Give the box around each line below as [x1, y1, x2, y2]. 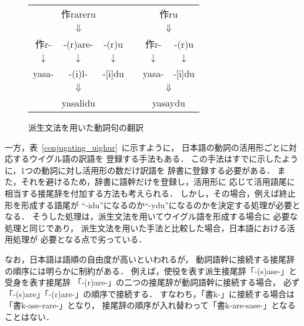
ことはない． [5, 310, 54, 322]
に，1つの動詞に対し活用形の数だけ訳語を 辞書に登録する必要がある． [5, 164, 275, 176]
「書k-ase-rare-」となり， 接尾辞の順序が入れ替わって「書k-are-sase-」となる [5, 299, 296, 311]
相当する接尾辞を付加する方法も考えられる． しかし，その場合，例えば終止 [5, 187, 296, 199]
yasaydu [152, 96, 185, 109]
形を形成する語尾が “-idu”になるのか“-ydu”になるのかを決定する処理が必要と [5, 198, 300, 211]
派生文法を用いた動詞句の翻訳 [28, 121, 143, 133]
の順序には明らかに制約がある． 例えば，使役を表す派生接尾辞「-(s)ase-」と [5, 264, 298, 277]
